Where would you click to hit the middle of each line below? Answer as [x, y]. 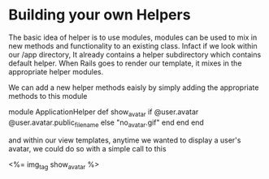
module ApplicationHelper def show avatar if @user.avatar [104, 113]
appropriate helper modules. [56, 71]
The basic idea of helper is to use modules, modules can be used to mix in [133, 37]
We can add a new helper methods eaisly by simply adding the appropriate [134, 87]
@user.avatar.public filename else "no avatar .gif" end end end [106, 123]
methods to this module [48, 96]
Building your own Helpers [100, 15]
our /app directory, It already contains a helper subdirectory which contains [135, 54]
